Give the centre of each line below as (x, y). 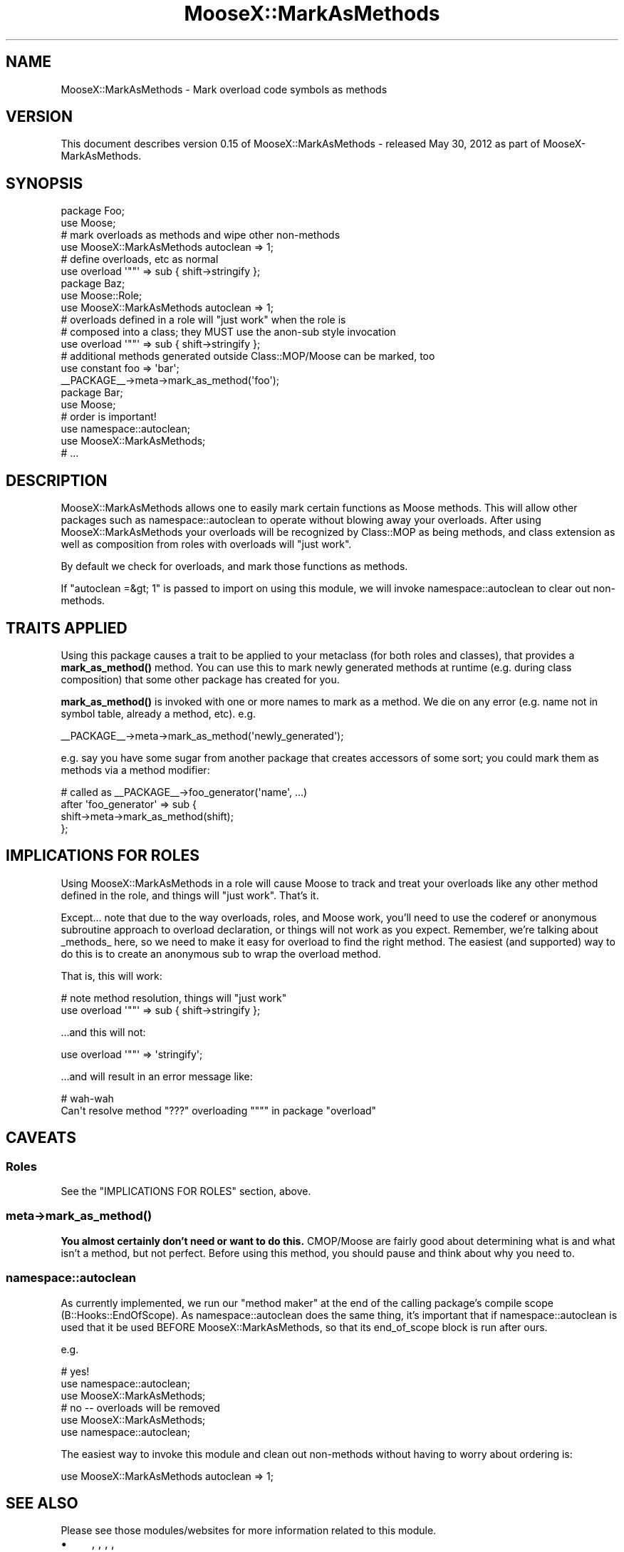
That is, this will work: (111, 976)
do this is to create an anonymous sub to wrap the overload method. (221, 953)
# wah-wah (87, 1098)
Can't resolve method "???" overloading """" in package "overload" (219, 1110)
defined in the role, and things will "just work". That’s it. (190, 895)
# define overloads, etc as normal (140, 259)
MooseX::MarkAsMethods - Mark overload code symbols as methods (224, 89)
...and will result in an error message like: (157, 1076)
